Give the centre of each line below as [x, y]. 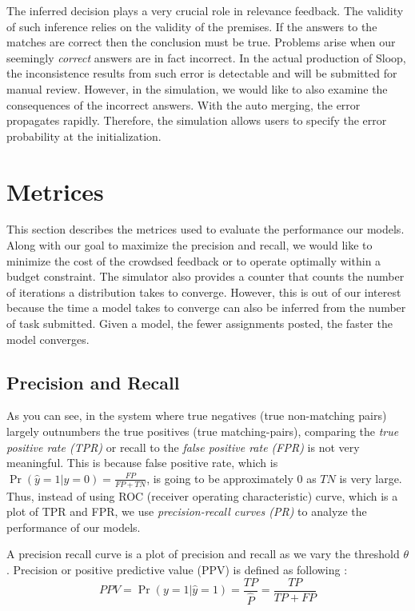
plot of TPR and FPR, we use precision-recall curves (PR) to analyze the [187, 511]
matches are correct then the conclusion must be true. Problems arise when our [201, 42]
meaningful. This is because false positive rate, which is [142, 463]
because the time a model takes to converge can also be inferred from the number [206, 307]
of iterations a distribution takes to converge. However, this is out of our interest [204, 292]
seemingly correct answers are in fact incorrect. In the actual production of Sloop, [206, 57]
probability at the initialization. [84, 136]
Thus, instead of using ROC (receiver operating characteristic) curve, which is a [202, 495]
